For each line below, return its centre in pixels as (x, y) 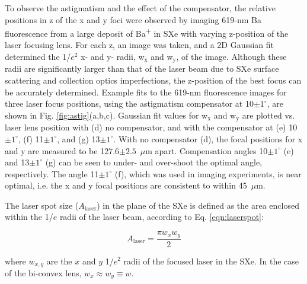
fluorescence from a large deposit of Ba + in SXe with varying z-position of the (147, 32)
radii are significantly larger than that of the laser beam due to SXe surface (142, 68)
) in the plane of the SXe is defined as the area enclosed (198, 205)
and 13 (17, 162)
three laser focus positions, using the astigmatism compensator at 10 (129, 103)
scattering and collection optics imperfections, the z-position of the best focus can (153, 80)
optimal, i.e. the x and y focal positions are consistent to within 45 (126, 185)
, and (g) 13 (79, 138)
